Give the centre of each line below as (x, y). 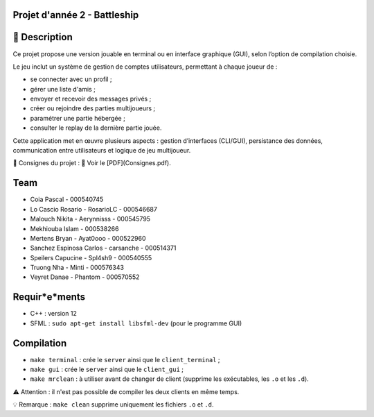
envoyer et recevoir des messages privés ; (91, 99)
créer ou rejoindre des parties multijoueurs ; (93, 108)
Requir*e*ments (49, 297)
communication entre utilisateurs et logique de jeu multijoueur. (102, 151)
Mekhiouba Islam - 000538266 (74, 228)
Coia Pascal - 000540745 (67, 199)
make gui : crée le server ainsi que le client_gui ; (107, 369)
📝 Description (43, 37)
